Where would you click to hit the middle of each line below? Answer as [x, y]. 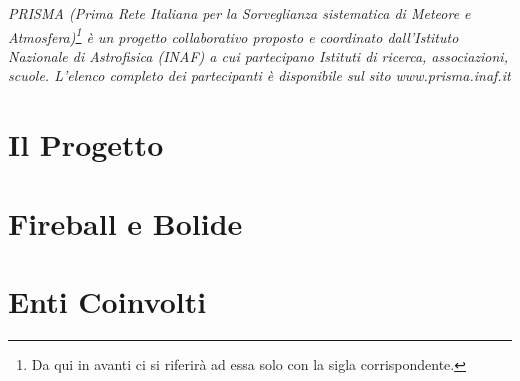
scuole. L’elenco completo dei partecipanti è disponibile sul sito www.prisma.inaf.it [259, 75]
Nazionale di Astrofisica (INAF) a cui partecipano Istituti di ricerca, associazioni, [258, 55]
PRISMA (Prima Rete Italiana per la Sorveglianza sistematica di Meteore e [239, 13]
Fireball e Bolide [125, 222]
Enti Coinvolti [107, 300]
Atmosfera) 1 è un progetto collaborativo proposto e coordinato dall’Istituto [233, 35]
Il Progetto [86, 144]
